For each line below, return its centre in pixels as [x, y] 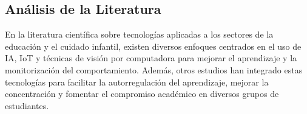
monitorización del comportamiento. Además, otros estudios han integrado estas [154, 69]
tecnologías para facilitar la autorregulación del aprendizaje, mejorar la [137, 82]
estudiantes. [27, 105]
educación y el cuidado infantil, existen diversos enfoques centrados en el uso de [153, 46]
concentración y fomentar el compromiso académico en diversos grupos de [142, 94]
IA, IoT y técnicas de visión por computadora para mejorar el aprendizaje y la [151, 58]
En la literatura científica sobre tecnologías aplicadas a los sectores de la [139, 34]
